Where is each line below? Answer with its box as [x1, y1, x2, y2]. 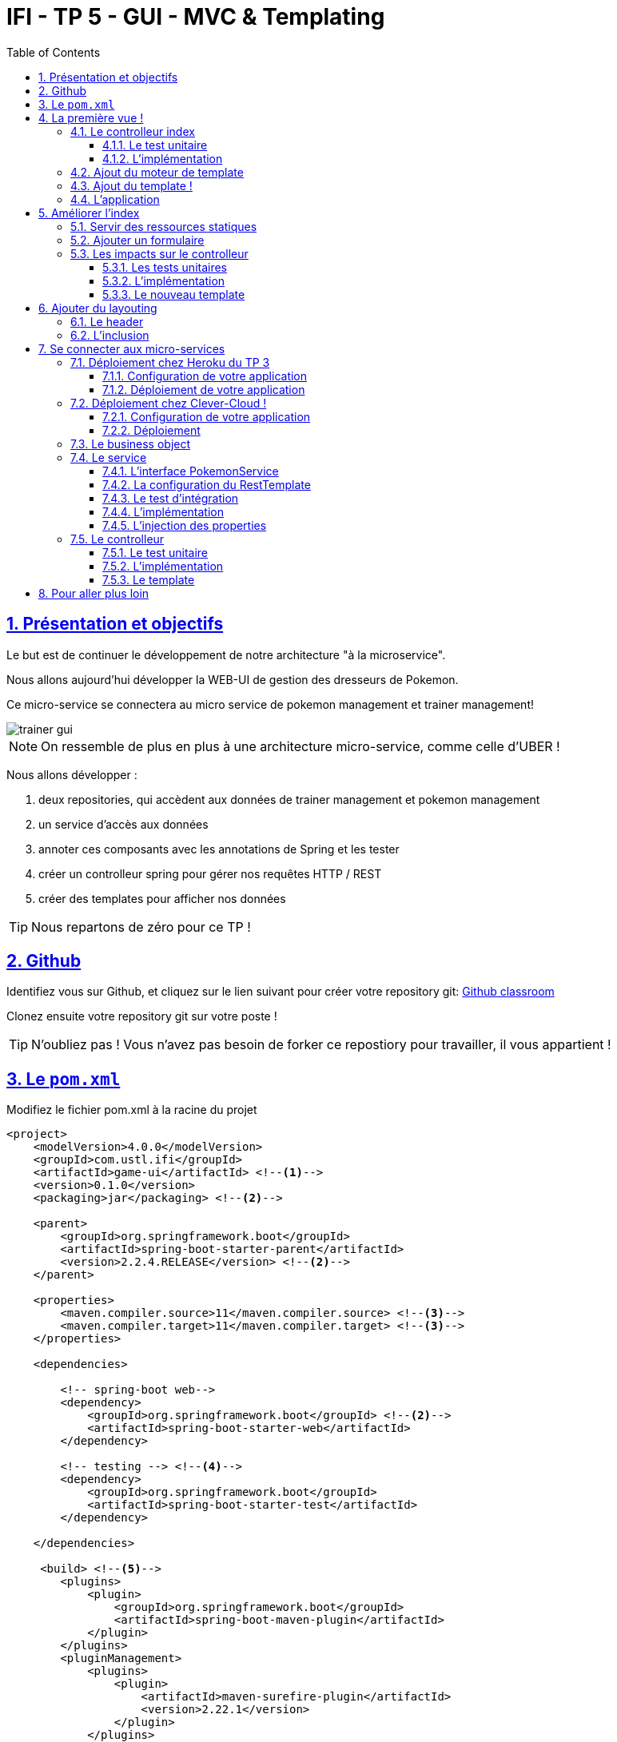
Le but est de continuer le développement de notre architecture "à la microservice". [6, 647, 446, 662]
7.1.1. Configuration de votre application [102, 368, 308, 383]
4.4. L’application [70, 192, 160, 206]
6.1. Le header [70, 314, 144, 328]
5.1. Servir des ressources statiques [70, 219, 257, 233]
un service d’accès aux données [38, 817, 209, 831]
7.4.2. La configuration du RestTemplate [102, 477, 311, 491]
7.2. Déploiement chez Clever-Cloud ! [70, 396, 267, 410]
